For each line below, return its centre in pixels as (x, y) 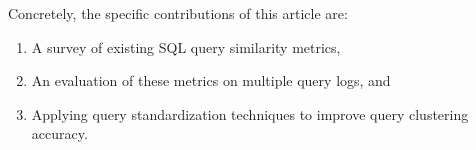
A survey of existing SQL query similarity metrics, (186, 46)
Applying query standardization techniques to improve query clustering (250, 113)
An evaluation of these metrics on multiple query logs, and (211, 80)
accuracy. (59, 133)
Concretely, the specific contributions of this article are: (178, 13)
